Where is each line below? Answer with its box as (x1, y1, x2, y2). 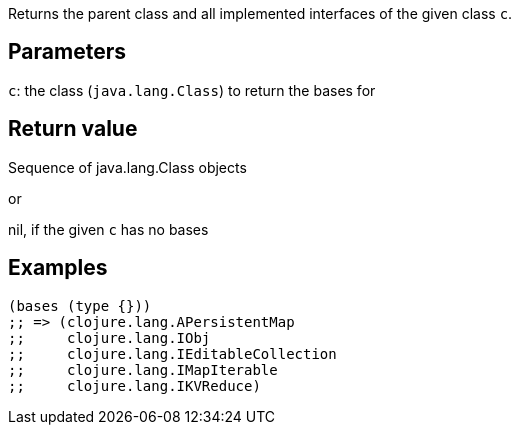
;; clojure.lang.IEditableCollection (8, 345, 337, 362)
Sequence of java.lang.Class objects (8, 158, 247, 176)
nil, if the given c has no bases (8, 220, 209, 238)
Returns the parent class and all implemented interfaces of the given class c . (8, 5, 513, 22)
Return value (8, 116, 138, 142)
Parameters (8, 39, 126, 65)
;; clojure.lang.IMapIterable (8, 361, 278, 378)
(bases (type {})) (8, 297, 152, 314)
